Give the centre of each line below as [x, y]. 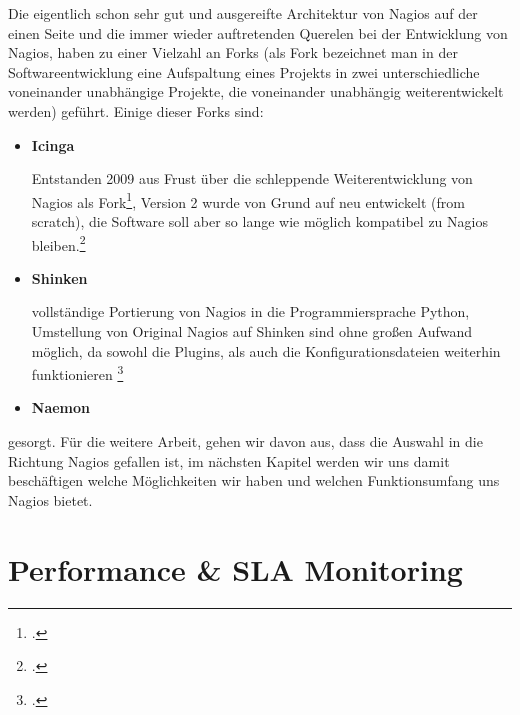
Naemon [61, 407]
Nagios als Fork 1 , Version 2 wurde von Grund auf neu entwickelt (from [248, 200]
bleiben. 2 [58, 243]
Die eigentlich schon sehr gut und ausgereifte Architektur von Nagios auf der [243, 13]
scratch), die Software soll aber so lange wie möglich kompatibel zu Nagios [259, 221]
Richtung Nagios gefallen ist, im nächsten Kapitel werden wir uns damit [229, 460]
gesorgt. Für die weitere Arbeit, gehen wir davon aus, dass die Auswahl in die [245, 441]
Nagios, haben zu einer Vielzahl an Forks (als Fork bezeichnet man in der [233, 52]
